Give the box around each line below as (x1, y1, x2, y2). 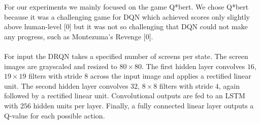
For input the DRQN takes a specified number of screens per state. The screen (4, 50, 248, 61)
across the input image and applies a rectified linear (90, 71, 251, 81)
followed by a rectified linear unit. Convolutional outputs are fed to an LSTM (4, 90, 245, 101)
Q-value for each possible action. (4, 110, 105, 120)
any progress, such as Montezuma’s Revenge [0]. (4, 31, 153, 41)
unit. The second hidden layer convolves (4, 80, 128, 91)
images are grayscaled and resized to (4, 60, 117, 71)
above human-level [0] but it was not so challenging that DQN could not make (4, 21, 248, 32)
